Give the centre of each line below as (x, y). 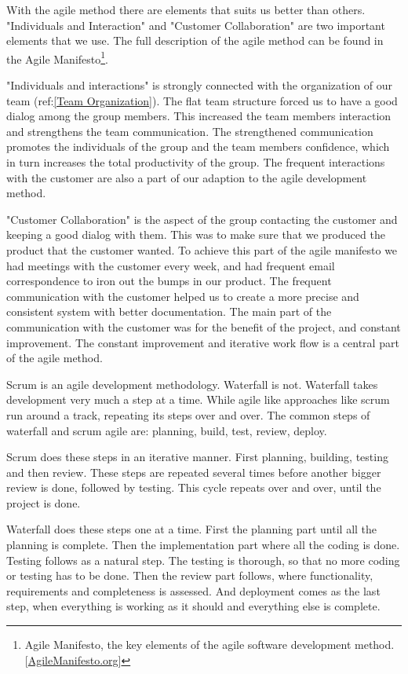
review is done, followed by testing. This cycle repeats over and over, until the (194, 487)
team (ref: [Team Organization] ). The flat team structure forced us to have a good (202, 100)
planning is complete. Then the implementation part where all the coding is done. (203, 545)
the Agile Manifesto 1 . (57, 57)
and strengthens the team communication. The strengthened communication (190, 131)
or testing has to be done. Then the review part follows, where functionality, (190, 575)
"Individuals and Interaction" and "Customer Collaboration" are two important (196, 25)
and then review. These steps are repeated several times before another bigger (194, 472)
